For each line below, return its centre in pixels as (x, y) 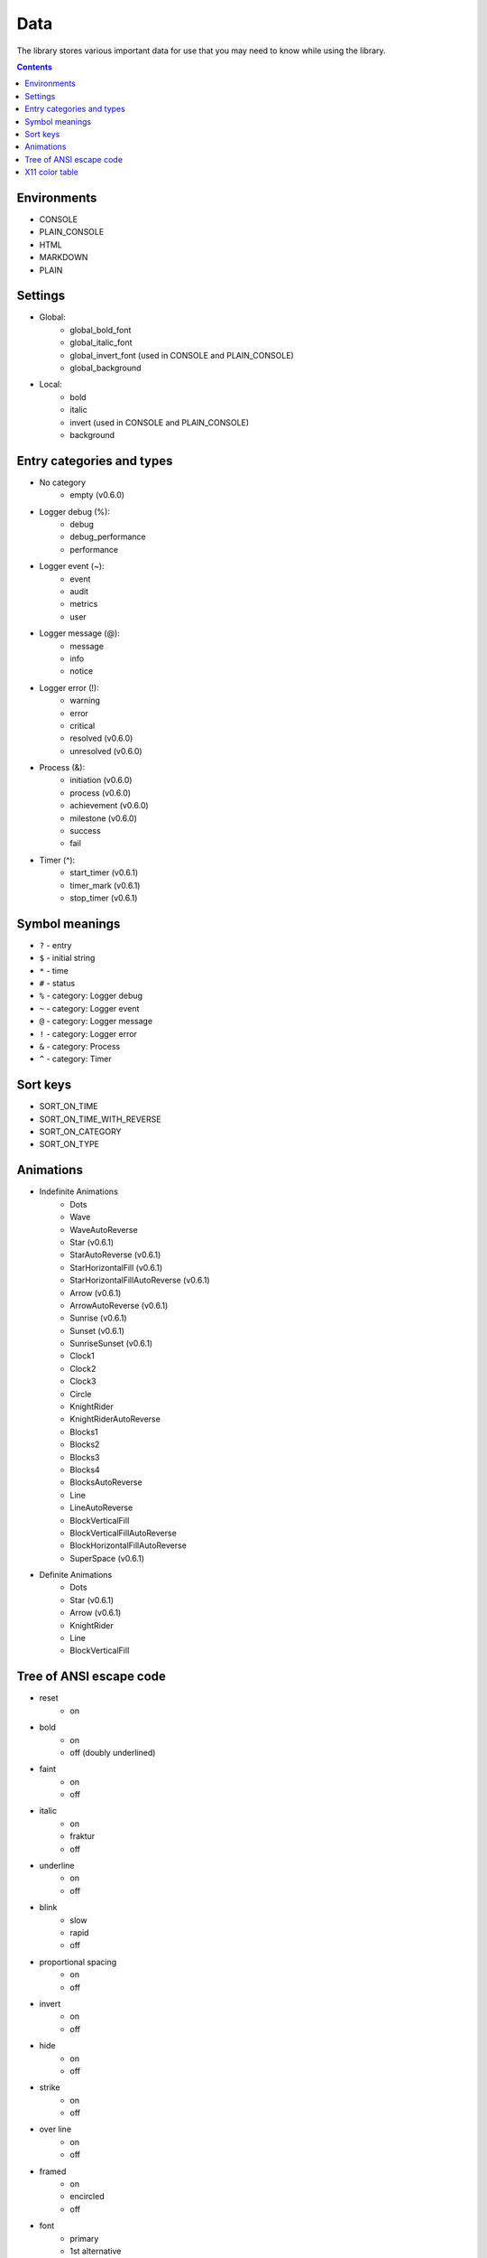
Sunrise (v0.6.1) (98, 1318)
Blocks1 (84, 1432)
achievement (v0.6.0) (109, 806)
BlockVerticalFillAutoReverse (124, 1533)
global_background (106, 368)
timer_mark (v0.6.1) (105, 885)
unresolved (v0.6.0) (106, 751)
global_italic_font (101, 342)
